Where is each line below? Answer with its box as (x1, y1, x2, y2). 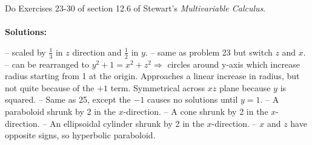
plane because (219, 81, 271, 94)
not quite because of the (5, 81, 95, 94)
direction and (72, 45, 122, 58)
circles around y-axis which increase (167, 57, 300, 70)
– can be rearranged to (5, 57, 89, 70)
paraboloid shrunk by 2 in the (5, 105, 116, 117)
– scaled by (5, 45, 46, 58)
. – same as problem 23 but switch (145, 45, 273, 58)
